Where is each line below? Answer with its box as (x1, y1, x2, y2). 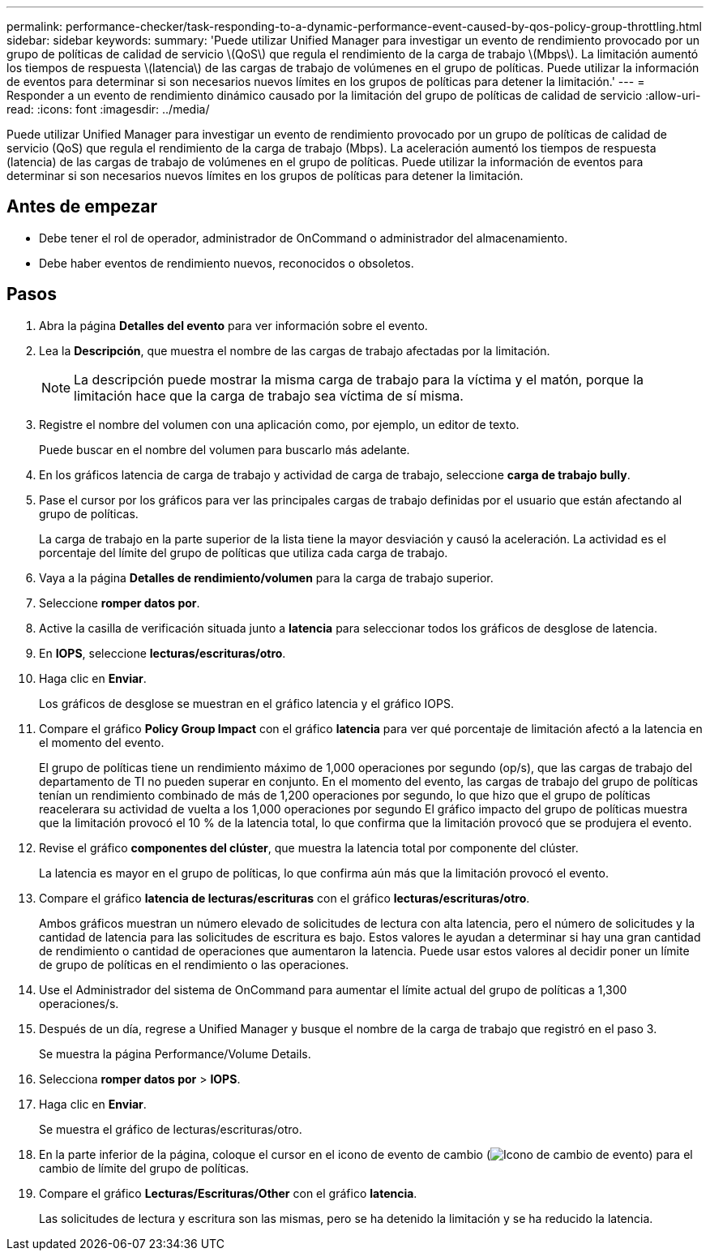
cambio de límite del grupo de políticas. (39, 1160, 250, 1175)
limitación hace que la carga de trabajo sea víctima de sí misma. (74, 387, 464, 404)
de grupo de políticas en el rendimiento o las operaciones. (39, 957, 349, 972)
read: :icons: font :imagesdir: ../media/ (6, 102, 210, 116)
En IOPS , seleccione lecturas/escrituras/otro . (39, 646, 286, 660)
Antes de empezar (6, 196, 157, 217)
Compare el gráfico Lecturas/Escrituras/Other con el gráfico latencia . (39, 1186, 417, 1200)
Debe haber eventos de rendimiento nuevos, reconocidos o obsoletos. (39, 255, 414, 270)
